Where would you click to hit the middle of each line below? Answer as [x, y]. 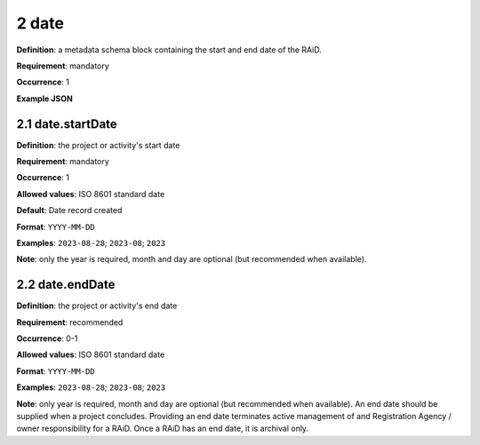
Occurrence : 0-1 [47, 338]
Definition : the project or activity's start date [98, 145]
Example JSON [44, 99]
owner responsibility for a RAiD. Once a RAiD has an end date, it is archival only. [163, 429]
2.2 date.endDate [66, 285]
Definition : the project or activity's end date [97, 306]
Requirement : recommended [70, 322]
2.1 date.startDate [67, 124]
